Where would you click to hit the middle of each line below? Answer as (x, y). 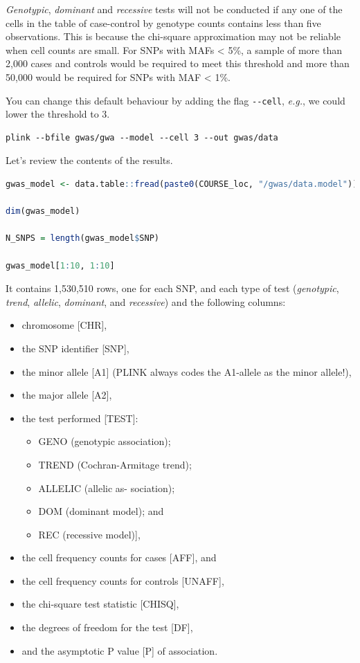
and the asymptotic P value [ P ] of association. (120, 650)
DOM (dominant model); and (101, 511)
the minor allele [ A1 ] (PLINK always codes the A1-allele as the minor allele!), (187, 371)
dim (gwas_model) (43, 211)
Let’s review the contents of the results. (89, 160)
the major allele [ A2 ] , (67, 395)
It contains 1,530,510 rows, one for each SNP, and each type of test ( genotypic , (172, 288)
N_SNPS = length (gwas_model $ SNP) (82, 238)
